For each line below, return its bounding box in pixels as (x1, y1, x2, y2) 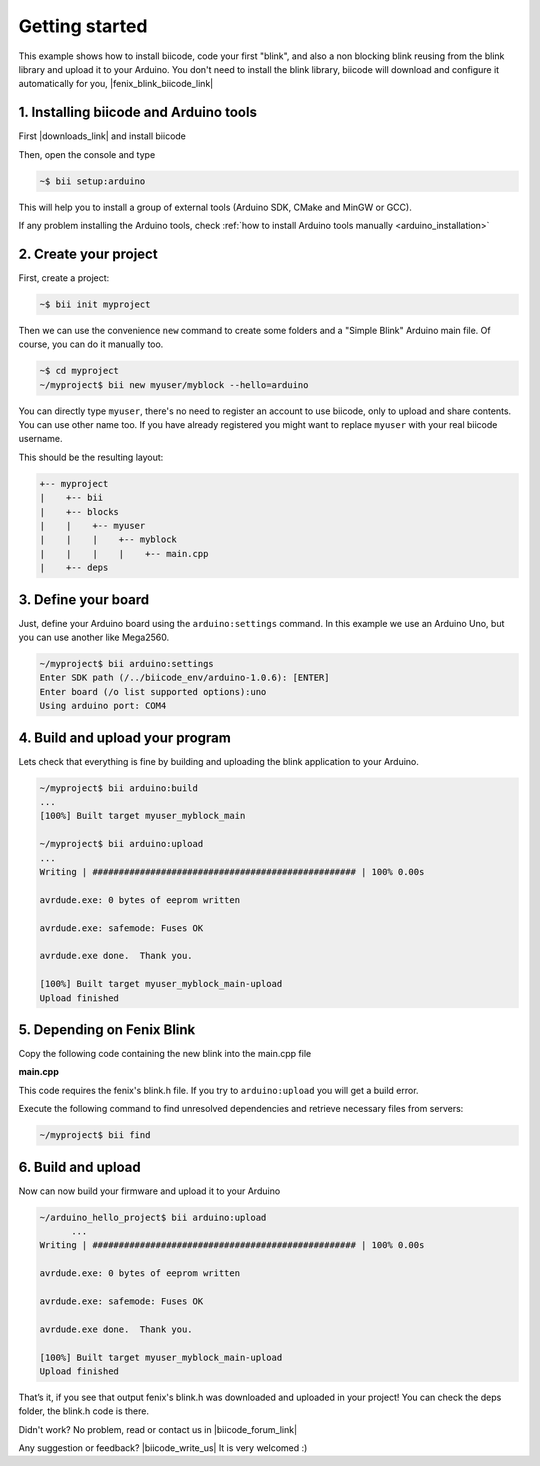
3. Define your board (18, 591, 150, 608)
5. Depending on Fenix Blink (18, 1021, 196, 1038)
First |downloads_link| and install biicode (18, 130, 187, 142)
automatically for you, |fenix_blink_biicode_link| (18, 78, 214, 90)
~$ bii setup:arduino (39, 175, 146, 187)
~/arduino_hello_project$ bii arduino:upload (39, 1211, 267, 1223)
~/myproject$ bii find (39, 1130, 151, 1141)
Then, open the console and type (18, 148, 156, 160)
